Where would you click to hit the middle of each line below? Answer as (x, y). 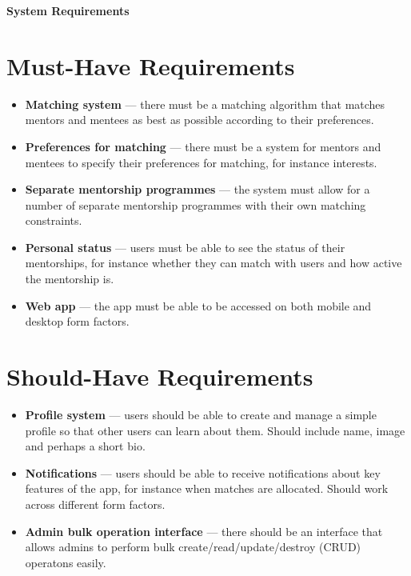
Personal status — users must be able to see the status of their (185, 247)
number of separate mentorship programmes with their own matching (196, 204)
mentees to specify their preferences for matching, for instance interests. (201, 162)
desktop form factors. (77, 321)
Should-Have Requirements (160, 376)
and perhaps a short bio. (85, 446)
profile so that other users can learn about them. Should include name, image (215, 430)
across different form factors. (95, 504)
